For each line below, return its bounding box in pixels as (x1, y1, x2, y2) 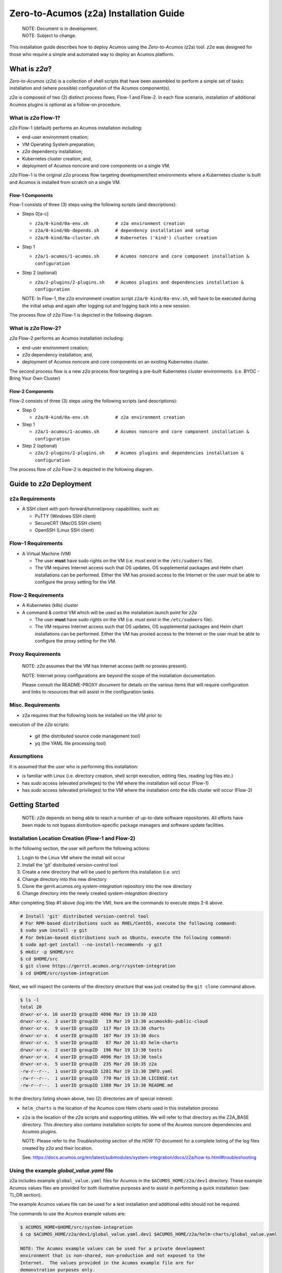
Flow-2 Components (9, 389, 54, 395)
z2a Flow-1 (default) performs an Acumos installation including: (9, 125, 142, 131)
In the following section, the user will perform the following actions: (9, 845, 150, 851)
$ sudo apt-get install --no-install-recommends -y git (20, 942, 163, 948)
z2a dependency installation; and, (22, 352, 93, 358)
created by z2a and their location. (22, 1145, 93, 1151)
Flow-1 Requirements (9, 540, 63, 547)
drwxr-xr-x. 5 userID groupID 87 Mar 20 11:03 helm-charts (20, 1040, 178, 1046)
